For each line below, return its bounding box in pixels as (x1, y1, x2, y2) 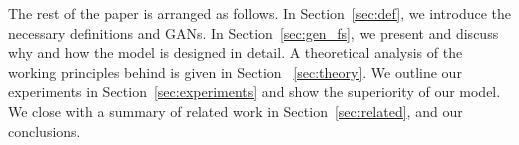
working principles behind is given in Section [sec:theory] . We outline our (8, 61, 462, 82)
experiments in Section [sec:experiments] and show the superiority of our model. (8, 81, 501, 102)
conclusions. (8, 120, 81, 141)
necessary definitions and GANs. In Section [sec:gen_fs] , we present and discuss (8, 22, 499, 43)
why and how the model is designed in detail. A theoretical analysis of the (8, 42, 463, 63)
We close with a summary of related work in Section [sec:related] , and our (8, 100, 463, 121)
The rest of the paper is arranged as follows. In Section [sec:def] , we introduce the (8, 3, 512, 23)
